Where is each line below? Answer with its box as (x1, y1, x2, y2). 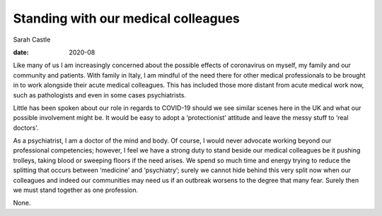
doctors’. (13, 124, 39, 132)
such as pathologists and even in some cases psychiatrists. (13, 90, 187, 99)
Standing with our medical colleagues (13, 11, 241, 26)
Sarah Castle (13, 35, 51, 44)
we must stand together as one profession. (13, 186, 139, 194)
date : (13, 48, 29, 56)
